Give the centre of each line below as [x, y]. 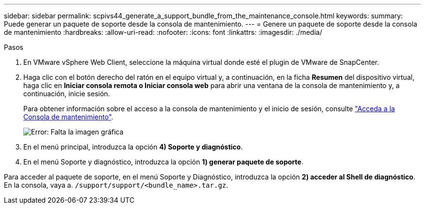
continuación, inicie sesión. [67, 94]
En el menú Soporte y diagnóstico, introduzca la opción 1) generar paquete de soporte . [163, 162]
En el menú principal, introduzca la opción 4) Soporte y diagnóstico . [133, 147]
